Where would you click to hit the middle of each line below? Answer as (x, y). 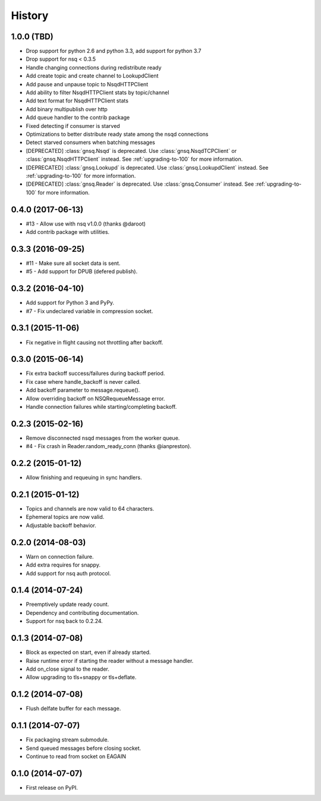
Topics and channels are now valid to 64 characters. (90, 509)
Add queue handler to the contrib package (78, 118)
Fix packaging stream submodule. (67, 740)
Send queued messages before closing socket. (84, 748)
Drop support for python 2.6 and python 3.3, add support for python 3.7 (114, 51)
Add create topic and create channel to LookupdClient (92, 76)
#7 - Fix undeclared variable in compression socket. (89, 311)
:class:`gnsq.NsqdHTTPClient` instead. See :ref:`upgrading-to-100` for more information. (134, 159)
